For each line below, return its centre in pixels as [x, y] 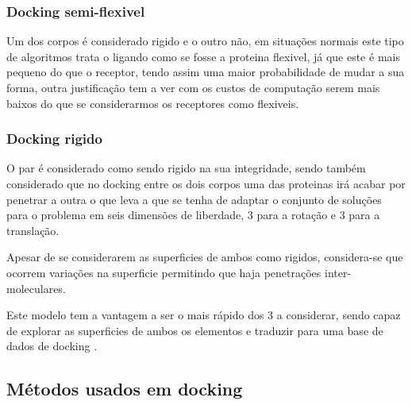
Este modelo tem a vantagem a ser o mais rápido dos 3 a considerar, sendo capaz [204, 315]
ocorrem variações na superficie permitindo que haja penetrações [164, 272]
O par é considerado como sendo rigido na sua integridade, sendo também [186, 168]
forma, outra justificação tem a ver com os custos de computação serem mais [193, 87]
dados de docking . [52, 346]
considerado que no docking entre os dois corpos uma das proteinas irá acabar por [206, 183]
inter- [338, 272]
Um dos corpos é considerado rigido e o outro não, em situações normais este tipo [205, 41]
